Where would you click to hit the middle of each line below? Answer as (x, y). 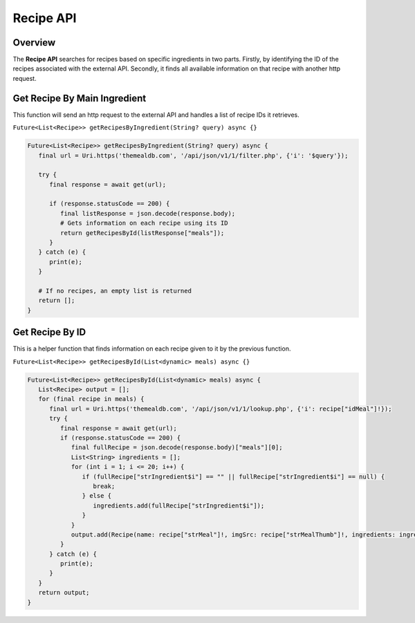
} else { (97, 496)
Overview (34, 43)
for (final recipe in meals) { (91, 399)
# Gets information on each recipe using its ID (144, 223)
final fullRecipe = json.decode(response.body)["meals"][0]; (177, 447)
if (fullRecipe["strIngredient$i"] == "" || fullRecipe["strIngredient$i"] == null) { (233, 476)
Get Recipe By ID (49, 332)
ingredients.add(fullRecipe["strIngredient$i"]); (179, 505)
